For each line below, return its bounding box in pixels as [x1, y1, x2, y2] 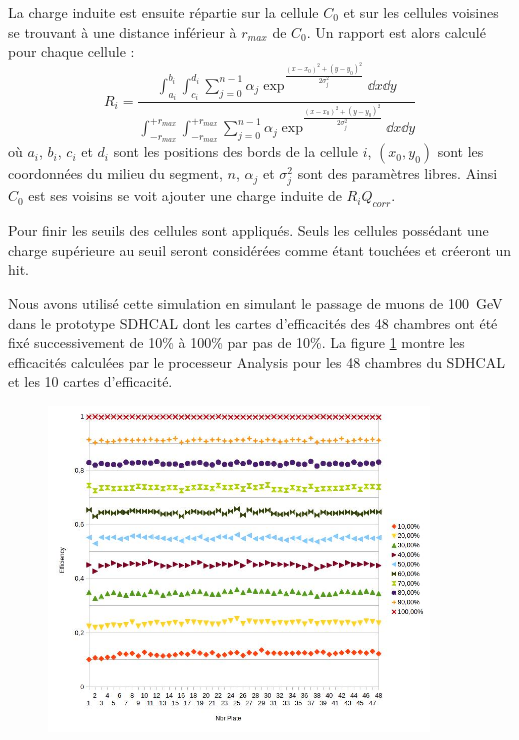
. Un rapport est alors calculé [306, 21, 486, 42]
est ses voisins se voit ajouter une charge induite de [28, 185, 342, 206]
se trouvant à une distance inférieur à [8, 21, 237, 42]
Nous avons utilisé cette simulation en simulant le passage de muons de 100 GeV [8, 293, 503, 314]
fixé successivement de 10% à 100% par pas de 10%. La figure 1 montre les [8, 332, 465, 353]
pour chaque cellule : [8, 41, 135, 62]
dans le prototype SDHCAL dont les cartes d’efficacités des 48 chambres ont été [8, 312, 498, 333]
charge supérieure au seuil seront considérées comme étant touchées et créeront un [8, 239, 512, 260]
